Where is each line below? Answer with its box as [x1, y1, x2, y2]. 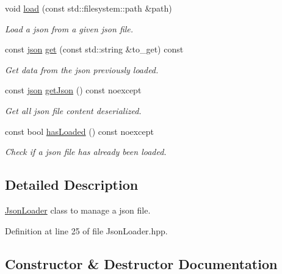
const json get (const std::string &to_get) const [5, 43, 184, 56]
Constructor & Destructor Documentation [5, 254, 278, 273]
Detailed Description [5, 175, 139, 194]
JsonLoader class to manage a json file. [5, 203, 151, 216]
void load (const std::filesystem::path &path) [5, 2, 172, 14]
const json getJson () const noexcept [5, 84, 142, 96]
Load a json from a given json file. [5, 22, 134, 35]
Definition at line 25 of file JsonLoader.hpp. [5, 224, 168, 237]
